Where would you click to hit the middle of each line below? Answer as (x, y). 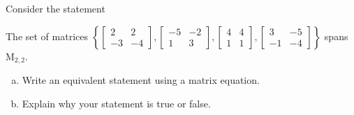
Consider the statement (56, 8)
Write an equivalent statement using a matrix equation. (141, 80)
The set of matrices (47, 36)
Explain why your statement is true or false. (116, 103)
